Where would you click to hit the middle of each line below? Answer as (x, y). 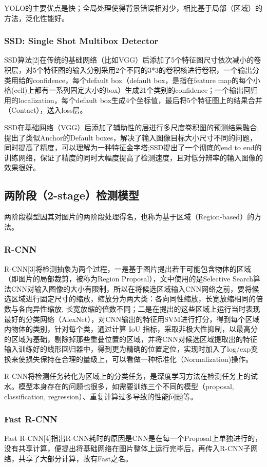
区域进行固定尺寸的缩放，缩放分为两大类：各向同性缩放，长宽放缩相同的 (133, 299)
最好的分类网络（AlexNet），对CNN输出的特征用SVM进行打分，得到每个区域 (132, 319)
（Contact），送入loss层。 (46, 110)
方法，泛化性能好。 (36, 18)
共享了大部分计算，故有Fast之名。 (75, 458)
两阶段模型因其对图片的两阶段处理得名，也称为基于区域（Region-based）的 (129, 217)
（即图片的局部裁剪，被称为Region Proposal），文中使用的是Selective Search (129, 279)
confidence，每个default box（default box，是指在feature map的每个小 (147, 80)
